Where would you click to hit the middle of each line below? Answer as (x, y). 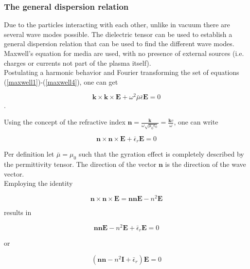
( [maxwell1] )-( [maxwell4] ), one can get (61, 81)
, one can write (196, 122)
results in (18, 212)
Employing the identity (38, 183)
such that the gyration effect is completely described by (161, 154)
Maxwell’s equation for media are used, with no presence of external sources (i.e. (124, 53)
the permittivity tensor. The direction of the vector (80, 164)
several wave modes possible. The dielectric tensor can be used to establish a (118, 34)
